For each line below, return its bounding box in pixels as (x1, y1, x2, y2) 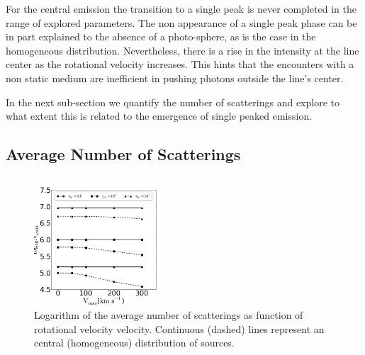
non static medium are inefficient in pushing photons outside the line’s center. (6, 70, 344, 85)
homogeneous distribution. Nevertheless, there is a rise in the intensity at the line (6, 43, 359, 57)
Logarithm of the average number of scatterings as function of (34, 308, 303, 322)
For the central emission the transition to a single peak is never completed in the (6, 1, 356, 16)
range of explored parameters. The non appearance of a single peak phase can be (6, 15, 357, 30)
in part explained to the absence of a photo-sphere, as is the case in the (6, 29, 316, 44)
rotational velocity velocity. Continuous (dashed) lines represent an (34, 321, 325, 336)
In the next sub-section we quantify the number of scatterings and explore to (6, 94, 339, 109)
